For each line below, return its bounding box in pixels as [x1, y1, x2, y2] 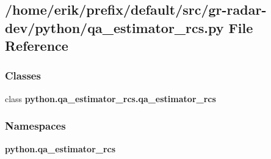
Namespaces [5, 118, 66, 133]
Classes [5, 68, 41, 83]
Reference [5, 36, 68, 55]
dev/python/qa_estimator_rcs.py [5, 18, 224, 37]
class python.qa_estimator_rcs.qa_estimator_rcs [5, 92, 216, 105]
